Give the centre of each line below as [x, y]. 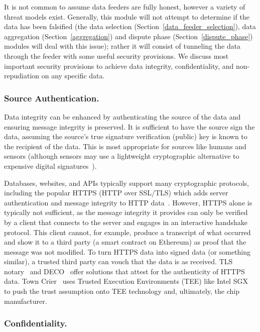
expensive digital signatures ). [50, 165]
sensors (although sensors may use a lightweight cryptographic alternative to [122, 156]
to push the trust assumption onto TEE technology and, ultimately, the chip [122, 291]
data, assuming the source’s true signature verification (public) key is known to [126, 136]
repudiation [22, 76]
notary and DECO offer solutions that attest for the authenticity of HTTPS [124, 271]
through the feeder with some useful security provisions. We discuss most [116, 56]
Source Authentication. [52, 98]
